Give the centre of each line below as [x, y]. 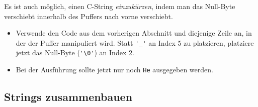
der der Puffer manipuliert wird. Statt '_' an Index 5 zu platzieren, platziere [135, 42]
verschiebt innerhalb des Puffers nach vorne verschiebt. [89, 16]
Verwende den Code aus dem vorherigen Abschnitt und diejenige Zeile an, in [134, 33]
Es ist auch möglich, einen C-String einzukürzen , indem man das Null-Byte [120, 6]
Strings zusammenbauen [68, 97]
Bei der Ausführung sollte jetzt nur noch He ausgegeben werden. [114, 70]
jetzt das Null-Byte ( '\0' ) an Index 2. [75, 52]
